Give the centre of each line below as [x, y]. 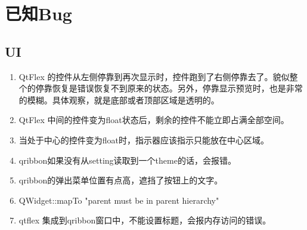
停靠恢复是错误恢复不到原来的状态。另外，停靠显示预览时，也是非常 [169, 88]
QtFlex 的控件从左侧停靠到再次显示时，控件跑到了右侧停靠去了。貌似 [154, 76]
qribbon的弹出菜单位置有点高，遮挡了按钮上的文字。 [121, 180]
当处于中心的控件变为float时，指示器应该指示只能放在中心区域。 [144, 139]
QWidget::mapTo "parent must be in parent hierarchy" [119, 200]
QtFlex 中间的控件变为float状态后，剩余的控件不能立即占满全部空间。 [154, 120]
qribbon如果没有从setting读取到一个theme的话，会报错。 [127, 160]
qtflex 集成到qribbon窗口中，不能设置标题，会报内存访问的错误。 [145, 220]
